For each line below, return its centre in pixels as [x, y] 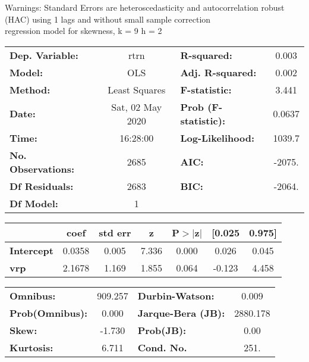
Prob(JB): [162, 330]
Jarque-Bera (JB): [181, 313]
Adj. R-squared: [218, 72]
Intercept [31, 250]
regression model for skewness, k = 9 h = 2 [83, 31]
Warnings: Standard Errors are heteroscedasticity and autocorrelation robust [145, 7]
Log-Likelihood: [217, 138]
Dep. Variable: [44, 55]
